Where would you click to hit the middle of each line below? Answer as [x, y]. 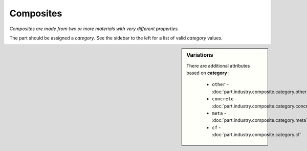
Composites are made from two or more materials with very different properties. [94, 29]
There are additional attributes [218, 66]
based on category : [208, 73]
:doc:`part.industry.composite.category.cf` [257, 135]
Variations [200, 55]
